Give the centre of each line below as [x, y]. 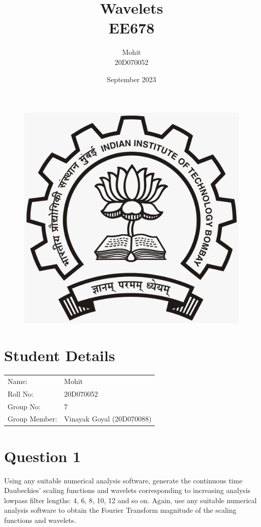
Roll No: [21, 393]
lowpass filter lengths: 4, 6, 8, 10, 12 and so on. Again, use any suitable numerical [130, 500]
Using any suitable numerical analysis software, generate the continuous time [123, 480]
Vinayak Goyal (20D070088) [108, 419]
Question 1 [42, 456]
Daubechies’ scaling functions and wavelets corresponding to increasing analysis [127, 490]
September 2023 [132, 79]
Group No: [24, 406]
